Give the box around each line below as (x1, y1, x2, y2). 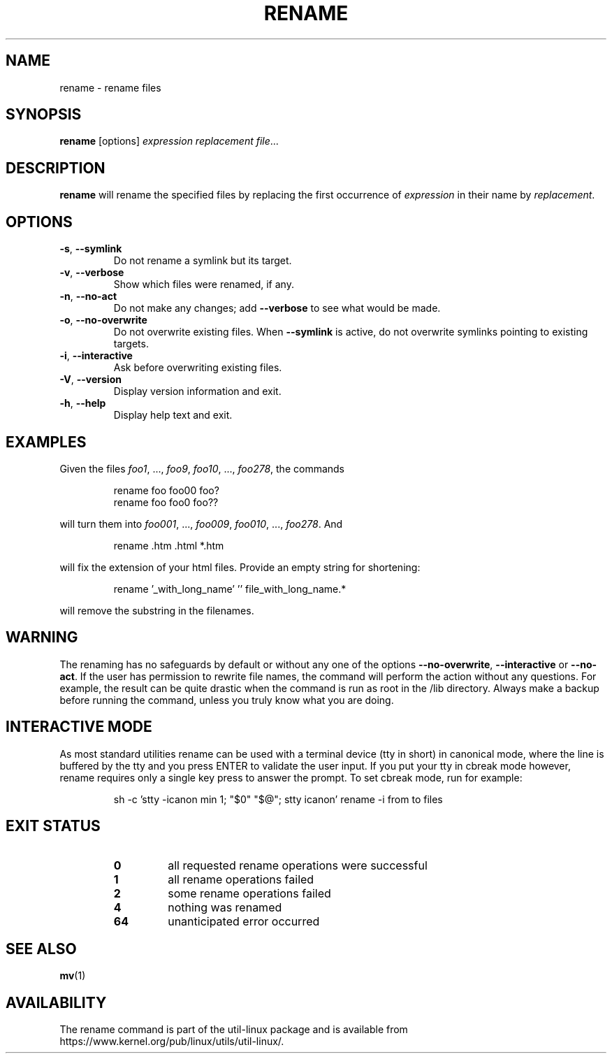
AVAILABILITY (6, 993, 107, 1011)
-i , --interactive (59, 350, 133, 362)
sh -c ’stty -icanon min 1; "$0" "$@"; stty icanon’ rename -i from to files (113, 793, 443, 805)
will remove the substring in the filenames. (59, 604, 254, 617)
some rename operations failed (168, 886, 331, 900)
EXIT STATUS (6, 817, 101, 835)
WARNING (6, 628, 78, 647)
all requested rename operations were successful (168, 858, 428, 872)
